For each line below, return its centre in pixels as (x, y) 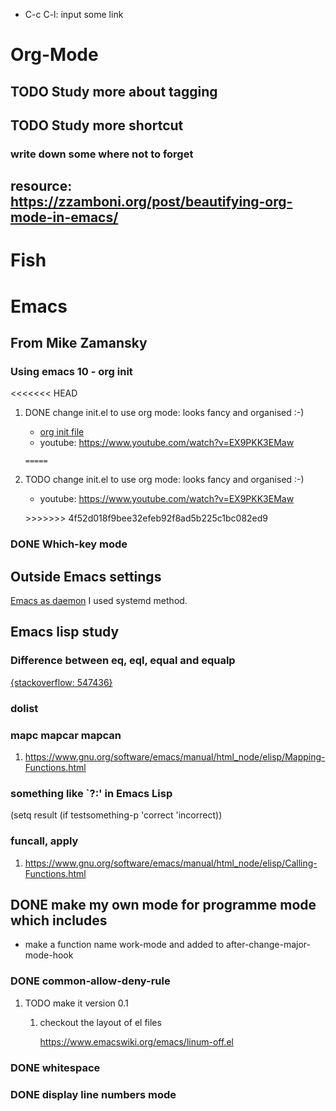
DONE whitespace (55, 1067)
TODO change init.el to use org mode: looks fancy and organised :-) (164, 480)
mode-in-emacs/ (64, 217)
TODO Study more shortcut (97, 125)
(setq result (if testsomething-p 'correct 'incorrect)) (116, 815)
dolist (24, 708)
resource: (41, 186)
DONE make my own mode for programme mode (163, 904)
